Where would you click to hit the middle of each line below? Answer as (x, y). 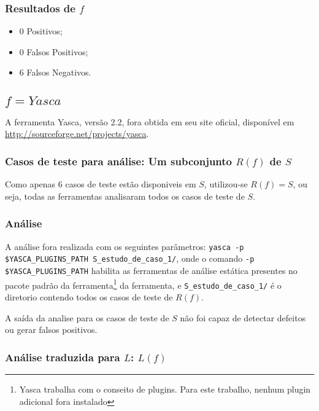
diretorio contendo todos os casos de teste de (89, 296)
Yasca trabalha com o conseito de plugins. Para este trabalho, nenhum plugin (165, 389)
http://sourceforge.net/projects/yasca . (77, 134)
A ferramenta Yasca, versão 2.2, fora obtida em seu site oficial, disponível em (150, 121)
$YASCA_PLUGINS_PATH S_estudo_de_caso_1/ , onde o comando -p (130, 258)
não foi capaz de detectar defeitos (243, 317)
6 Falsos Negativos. (55, 72)
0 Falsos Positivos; (54, 51)
